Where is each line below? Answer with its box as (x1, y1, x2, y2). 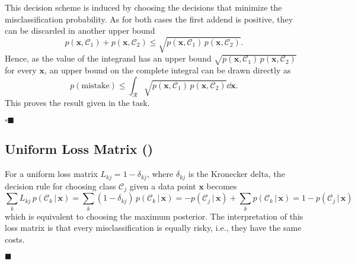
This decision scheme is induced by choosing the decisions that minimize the (5, 1, 282, 13)
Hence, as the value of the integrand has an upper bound (5, 52, 212, 65)
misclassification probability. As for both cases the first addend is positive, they (5, 12, 293, 25)
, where (146, 168, 174, 180)
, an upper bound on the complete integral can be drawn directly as (44, 64, 291, 76)
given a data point (129, 179, 196, 192)
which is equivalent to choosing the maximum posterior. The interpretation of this (5, 210, 303, 222)
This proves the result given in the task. (5, 96, 150, 109)
